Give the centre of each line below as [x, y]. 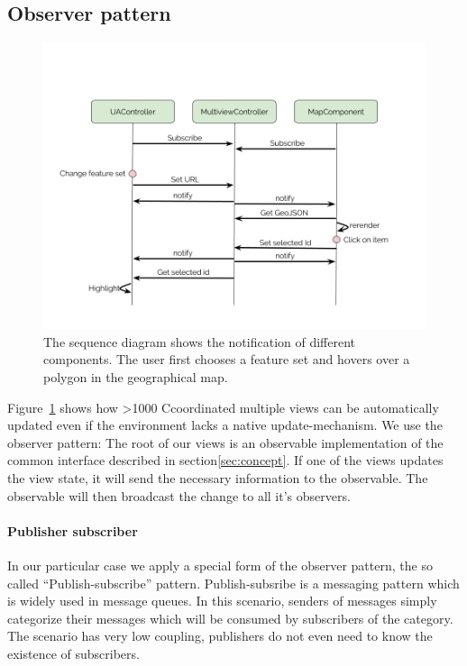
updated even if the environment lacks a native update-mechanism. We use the [225, 425]
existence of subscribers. [73, 653]
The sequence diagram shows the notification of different [200, 341]
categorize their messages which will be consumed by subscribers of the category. [230, 618]
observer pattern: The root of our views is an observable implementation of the [225, 442]
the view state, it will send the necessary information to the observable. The [218, 477]
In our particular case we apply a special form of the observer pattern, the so [220, 565]
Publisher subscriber [73, 530]
